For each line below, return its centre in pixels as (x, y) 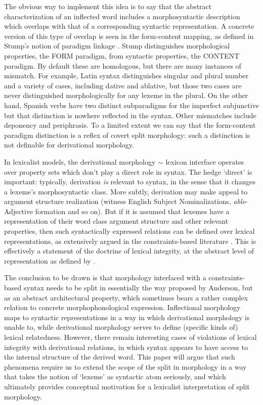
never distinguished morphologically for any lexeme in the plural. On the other (126, 95)
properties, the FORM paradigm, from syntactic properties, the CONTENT (122, 55)
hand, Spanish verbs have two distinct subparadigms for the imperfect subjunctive (131, 105)
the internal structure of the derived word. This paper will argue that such (120, 357)
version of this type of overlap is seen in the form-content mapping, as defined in (129, 36)
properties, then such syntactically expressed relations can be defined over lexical (129, 231)
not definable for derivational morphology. (69, 145)
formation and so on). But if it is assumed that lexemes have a (132, 211)
